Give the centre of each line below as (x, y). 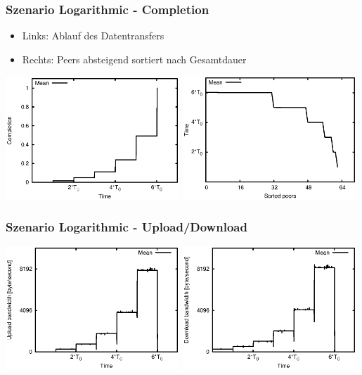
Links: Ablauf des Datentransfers (93, 36)
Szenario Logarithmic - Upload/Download (127, 227)
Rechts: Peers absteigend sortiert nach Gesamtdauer (134, 59)
